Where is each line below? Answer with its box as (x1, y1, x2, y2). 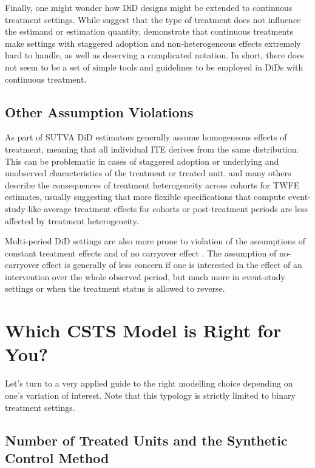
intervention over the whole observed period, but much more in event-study (5, 270, 285, 283)
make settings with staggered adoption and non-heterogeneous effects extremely (5, 36, 301, 49)
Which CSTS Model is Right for (5, 318, 282, 343)
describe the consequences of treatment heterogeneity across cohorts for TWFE (5, 178, 300, 191)
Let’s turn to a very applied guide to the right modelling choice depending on (5, 377, 293, 390)
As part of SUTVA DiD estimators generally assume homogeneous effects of (5, 131, 287, 143)
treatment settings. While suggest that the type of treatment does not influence (5, 13, 301, 26)
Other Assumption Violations (5, 102, 194, 121)
